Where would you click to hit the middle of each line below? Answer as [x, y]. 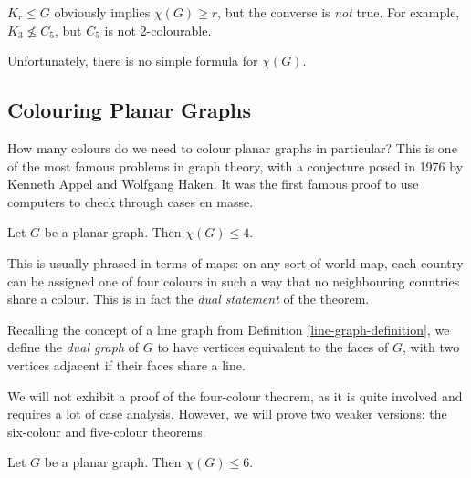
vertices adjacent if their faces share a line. [126, 364]
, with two [431, 347]
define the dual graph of [73, 347]
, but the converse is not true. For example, [339, 12]
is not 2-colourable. [158, 30]
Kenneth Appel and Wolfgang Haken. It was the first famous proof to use [213, 184]
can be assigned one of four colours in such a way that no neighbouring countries [234, 281]
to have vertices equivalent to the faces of [273, 347]
